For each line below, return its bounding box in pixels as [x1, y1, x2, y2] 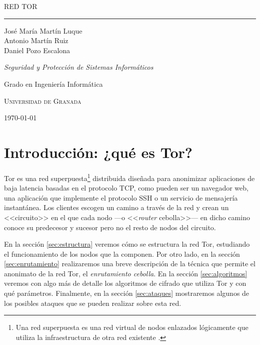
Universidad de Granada [4, 95, 81, 106]
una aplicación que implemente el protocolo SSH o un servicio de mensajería [4, 192, 238, 203]
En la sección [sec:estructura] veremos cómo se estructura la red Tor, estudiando [4, 239, 250, 249]
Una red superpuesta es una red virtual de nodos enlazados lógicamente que [15, 322, 248, 332]
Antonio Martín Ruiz [4, 35, 68, 46]
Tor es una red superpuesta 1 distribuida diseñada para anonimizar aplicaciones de [4, 171, 255, 183]
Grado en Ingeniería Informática [4, 78, 103, 89]
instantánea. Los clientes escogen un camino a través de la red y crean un [4, 202, 229, 213]
